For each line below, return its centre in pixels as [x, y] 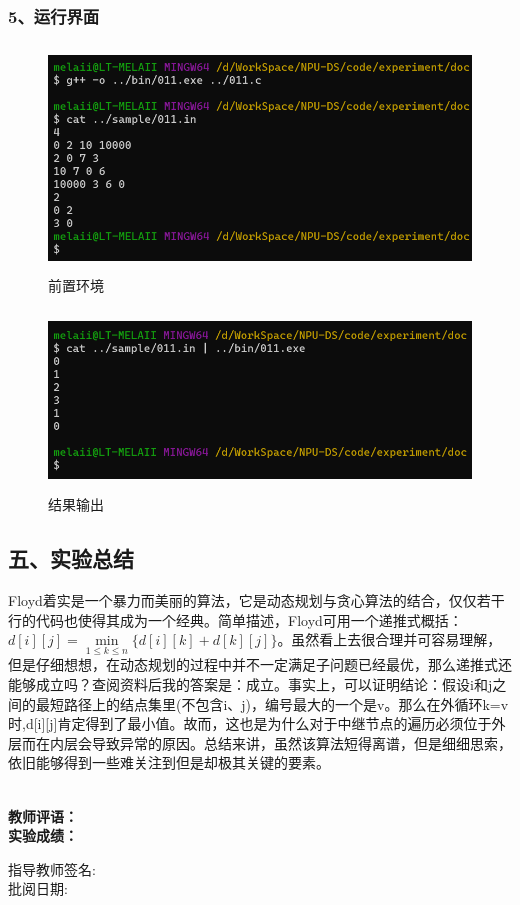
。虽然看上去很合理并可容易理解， [389, 639]
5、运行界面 [54, 15]
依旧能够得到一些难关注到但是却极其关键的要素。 [169, 762]
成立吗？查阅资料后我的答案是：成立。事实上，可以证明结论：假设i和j [264, 683]
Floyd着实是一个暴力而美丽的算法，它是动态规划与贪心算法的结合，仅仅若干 [256, 599]
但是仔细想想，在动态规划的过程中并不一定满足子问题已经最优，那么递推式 [253, 664]
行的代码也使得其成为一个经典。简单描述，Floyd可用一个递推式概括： [235, 619]
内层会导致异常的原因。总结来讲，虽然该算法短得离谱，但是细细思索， [280, 742]
